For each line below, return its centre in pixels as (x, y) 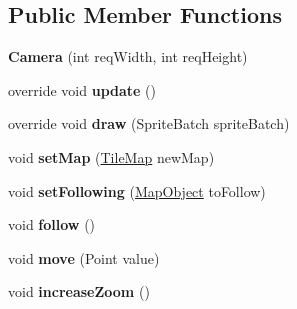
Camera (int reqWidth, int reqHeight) (128, 56)
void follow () (52, 224)
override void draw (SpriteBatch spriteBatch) (149, 123)
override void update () (82, 89)
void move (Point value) (84, 257)
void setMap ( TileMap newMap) (111, 156)
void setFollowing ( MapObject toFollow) (137, 190)
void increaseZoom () (79, 291)
